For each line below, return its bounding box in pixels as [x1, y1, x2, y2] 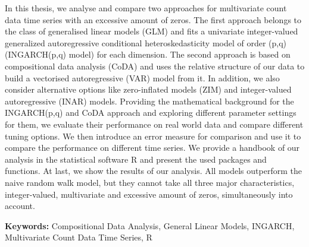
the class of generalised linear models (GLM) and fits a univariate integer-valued [5, 25, 298, 37]
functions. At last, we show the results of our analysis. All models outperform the [5, 164, 302, 177]
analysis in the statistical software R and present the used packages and [5, 153, 267, 165]
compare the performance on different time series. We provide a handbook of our [5, 141, 300, 154]
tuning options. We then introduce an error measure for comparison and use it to [5, 129, 301, 142]
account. [5, 199, 35, 212]
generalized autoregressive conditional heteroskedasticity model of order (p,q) [5, 36, 287, 49]
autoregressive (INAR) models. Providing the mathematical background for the [5, 94, 294, 107]
